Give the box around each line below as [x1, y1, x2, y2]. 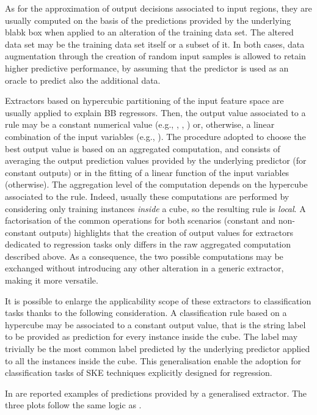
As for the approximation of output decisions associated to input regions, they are [5, 2, 312, 14]
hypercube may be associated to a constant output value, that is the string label [5, 318, 306, 331]
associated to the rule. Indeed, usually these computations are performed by [5, 189, 290, 202]
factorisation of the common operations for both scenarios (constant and [5, 214, 276, 227]
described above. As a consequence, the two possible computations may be [5, 249, 283, 262]
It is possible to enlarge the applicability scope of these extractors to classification [5, 294, 312, 307]
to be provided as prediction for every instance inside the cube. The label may [5, 330, 298, 343]
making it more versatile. [5, 274, 98, 287]
